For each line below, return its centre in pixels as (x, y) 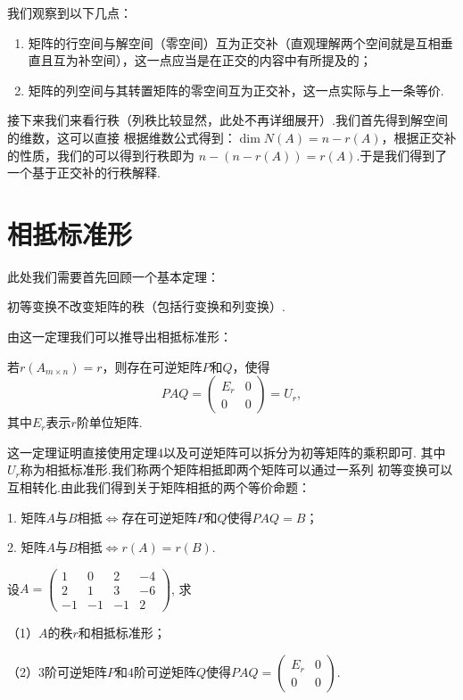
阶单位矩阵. (109, 422)
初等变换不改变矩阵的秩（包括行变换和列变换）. (146, 306)
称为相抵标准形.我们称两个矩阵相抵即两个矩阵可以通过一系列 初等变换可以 (236, 469)
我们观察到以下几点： (70, 12)
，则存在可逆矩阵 (152, 366)
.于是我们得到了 (402, 155)
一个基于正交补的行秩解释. (84, 173)
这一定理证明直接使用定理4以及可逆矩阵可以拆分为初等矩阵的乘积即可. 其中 (227, 452)
